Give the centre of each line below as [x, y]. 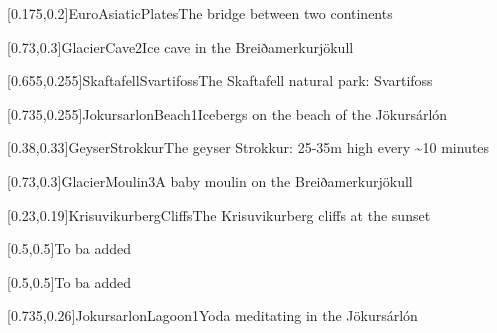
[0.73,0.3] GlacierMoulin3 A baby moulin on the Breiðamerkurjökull [210, 180]
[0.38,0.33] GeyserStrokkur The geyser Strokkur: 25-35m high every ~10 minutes [248, 147]
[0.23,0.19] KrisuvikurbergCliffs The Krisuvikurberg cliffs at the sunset [219, 214]
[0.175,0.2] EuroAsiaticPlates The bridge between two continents [200, 13]
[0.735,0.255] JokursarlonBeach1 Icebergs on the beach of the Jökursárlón [227, 113]
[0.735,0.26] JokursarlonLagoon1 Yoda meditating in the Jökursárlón [212, 315]
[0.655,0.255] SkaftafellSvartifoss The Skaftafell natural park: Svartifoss [220, 80]
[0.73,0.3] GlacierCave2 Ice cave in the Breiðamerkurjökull [180, 46]
